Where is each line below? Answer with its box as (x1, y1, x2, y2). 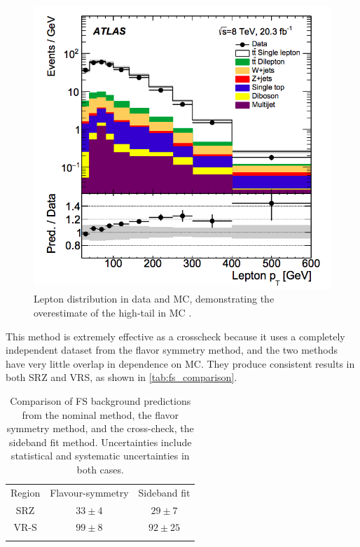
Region (11, 485, 41, 499)
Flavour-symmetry (50, 485, 129, 499)
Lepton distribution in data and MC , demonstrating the (34, 291, 275, 306)
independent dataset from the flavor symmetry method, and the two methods (6, 342, 338, 357)
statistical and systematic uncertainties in (11, 448, 190, 463)
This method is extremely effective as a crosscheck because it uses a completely (6, 328, 345, 343)
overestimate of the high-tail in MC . (34, 305, 192, 319)
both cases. (76, 462, 124, 476)
